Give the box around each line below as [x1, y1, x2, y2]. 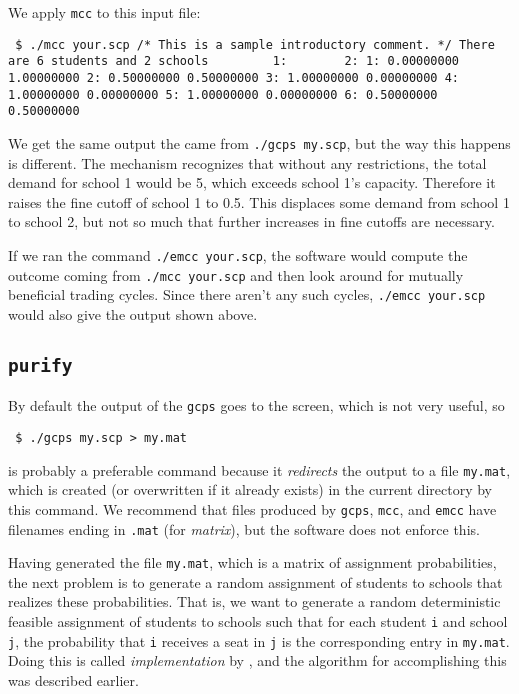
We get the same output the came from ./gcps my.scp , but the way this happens [8, 132, 511, 153]
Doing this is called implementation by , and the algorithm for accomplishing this [8, 650, 507, 671]
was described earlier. [8, 669, 139, 690]
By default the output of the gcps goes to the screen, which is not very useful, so [8, 395, 505, 416]
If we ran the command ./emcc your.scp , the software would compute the [8, 244, 468, 265]
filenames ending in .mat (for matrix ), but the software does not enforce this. [8, 518, 480, 539]
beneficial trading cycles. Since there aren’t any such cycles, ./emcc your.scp [8, 284, 486, 305]
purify [8, 354, 73, 376]
